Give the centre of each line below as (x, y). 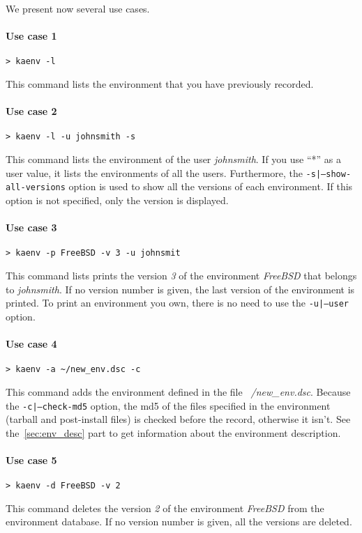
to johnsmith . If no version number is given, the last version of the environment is (180, 289)
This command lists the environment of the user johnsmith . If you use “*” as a (174, 159)
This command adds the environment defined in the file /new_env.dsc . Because (178, 391)
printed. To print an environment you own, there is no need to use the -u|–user (177, 303)
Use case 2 (31, 111)
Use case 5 (31, 459)
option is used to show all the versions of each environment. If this (211, 186)
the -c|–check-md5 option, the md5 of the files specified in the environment (168, 405)
